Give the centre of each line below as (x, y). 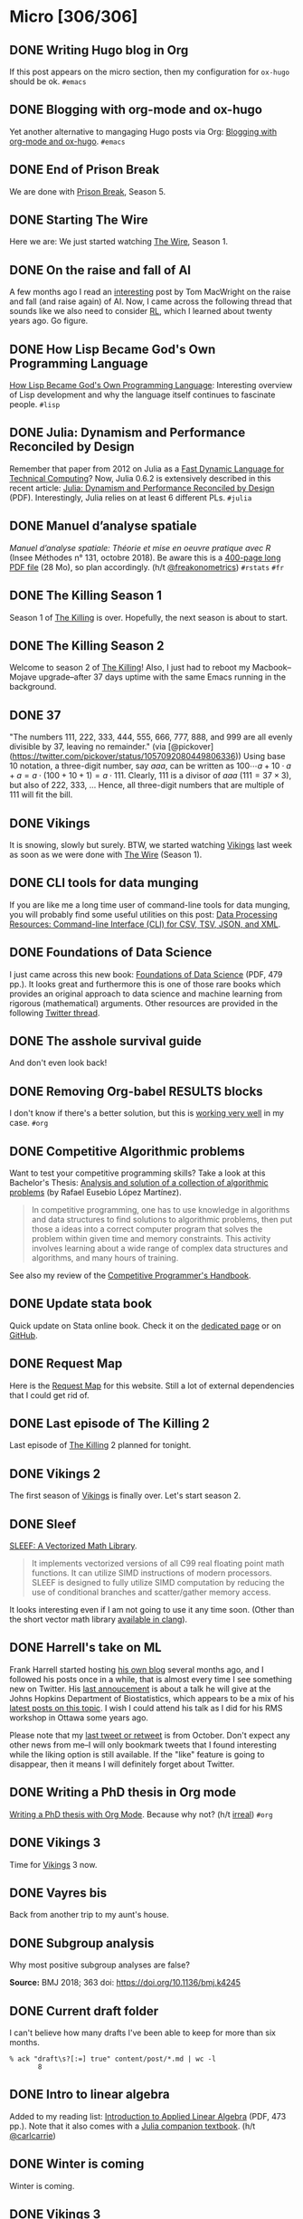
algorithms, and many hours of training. (105, 1258)
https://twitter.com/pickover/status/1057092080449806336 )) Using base (149, 757)
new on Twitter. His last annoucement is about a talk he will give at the (140, 1689)
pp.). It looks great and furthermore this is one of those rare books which (145, 984)
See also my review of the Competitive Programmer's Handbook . (130, 1275)
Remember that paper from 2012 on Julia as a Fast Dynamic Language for (147, 469)
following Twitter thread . (55, 1013)
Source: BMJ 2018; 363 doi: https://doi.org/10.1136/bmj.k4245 (125, 1983)
